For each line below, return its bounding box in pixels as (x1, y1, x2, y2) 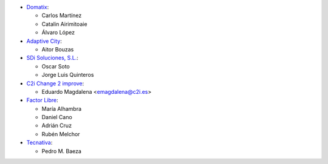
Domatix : (26, 4, 49, 10)
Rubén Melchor (41, 130, 80, 137)
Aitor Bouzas (41, 45, 74, 53)
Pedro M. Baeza (41, 147, 82, 154)
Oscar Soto (41, 62, 70, 70)
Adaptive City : (26, 37, 62, 45)
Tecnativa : (26, 139, 53, 146)
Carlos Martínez (41, 12, 82, 19)
